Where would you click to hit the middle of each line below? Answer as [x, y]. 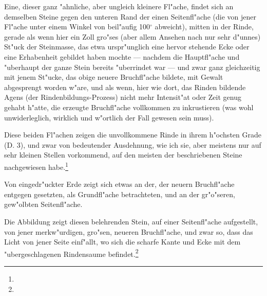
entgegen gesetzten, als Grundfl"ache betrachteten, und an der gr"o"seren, [120, 194]
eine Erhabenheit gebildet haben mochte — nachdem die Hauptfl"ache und [122, 56]
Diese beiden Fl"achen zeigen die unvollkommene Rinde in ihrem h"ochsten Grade [133, 135]
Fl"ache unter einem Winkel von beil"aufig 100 [77, 27]
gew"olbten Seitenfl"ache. [43, 204]
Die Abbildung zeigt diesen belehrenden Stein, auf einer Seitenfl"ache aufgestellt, [131, 221]
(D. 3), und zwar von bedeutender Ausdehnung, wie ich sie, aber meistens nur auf [133, 144]
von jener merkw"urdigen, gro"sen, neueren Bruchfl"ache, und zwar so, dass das [129, 231]
